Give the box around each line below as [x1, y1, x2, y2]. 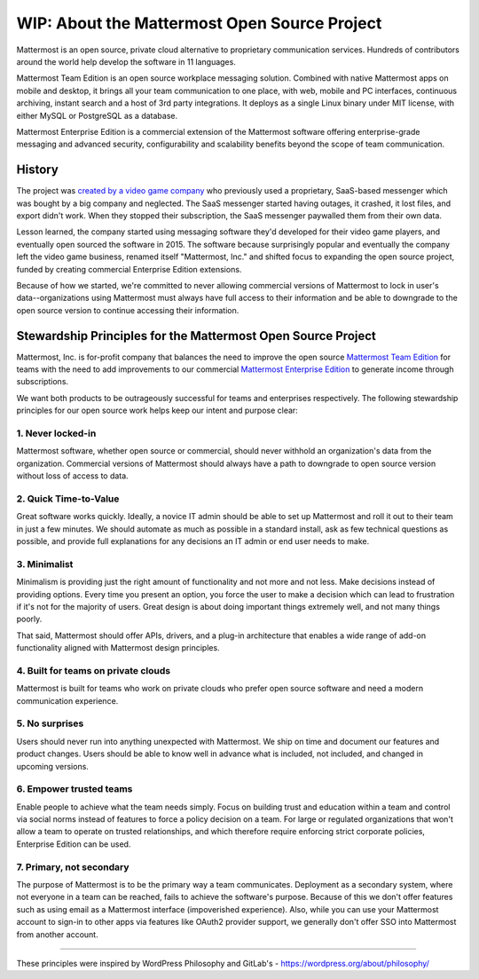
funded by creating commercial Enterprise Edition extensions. [16, 264, 242, 274]
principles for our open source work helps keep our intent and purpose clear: [16, 405, 299, 416]
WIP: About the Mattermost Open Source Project [16, 13, 382, 33]
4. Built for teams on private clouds [16, 664, 171, 676]
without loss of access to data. [16, 470, 129, 481]
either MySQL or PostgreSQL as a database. [16, 110, 178, 121]
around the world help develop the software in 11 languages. [16, 56, 237, 67]
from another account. [16, 928, 98, 940]
